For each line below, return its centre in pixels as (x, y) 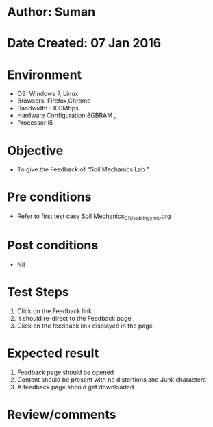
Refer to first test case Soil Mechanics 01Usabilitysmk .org (94, 217)
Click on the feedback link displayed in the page (85, 326)
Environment (45, 74)
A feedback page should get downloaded (75, 387)
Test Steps (38, 292)
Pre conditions (49, 197)
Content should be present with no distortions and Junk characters (112, 379)
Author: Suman (51, 12)
